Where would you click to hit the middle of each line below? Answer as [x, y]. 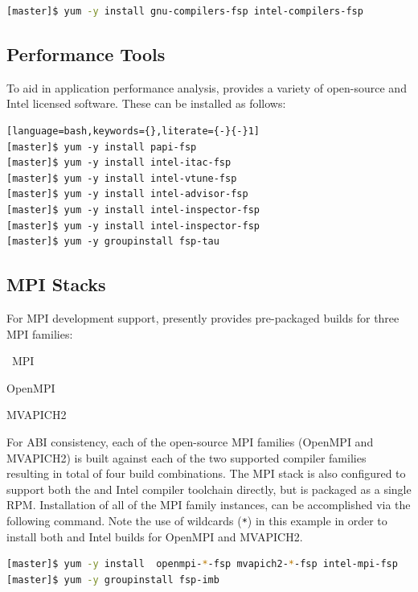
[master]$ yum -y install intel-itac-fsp [119, 163]
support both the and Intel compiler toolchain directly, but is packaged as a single [209, 489]
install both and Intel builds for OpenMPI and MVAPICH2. [155, 536]
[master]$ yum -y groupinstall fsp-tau [113, 242]
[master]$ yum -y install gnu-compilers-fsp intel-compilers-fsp [185, 11]
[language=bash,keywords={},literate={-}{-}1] [133, 131]
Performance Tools [86, 53]
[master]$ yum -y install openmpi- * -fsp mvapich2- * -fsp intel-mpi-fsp [202, 564]
